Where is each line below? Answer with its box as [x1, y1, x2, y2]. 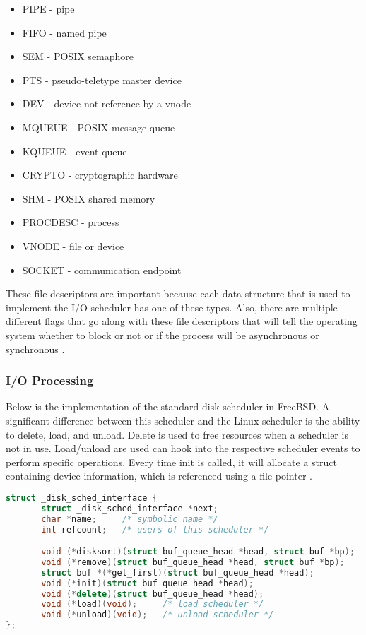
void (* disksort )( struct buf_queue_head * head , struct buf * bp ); [41, 547, 355, 557]
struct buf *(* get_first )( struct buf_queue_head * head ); [41, 567, 314, 578]
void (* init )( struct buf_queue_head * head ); [41, 578, 254, 588]
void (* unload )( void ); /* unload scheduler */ [41, 610, 274, 620]
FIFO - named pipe [22, 25, 107, 40]
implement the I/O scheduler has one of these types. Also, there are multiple [6, 299, 338, 314]
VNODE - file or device [22, 238, 124, 253]
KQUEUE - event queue [22, 143, 127, 158]
